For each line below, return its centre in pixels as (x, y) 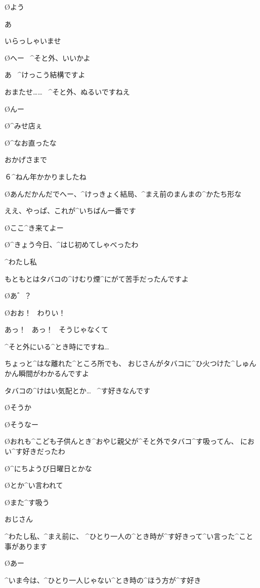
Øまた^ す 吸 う (27, 502)
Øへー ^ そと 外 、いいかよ (48, 57)
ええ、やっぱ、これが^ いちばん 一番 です (70, 211)
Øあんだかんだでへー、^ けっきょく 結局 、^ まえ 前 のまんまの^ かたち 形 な (123, 193)
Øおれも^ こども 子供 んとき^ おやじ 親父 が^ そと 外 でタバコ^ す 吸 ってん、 (121, 441)
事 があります (26, 546)
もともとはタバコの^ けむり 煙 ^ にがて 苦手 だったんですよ (97, 278)
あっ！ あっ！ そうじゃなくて (56, 329)
